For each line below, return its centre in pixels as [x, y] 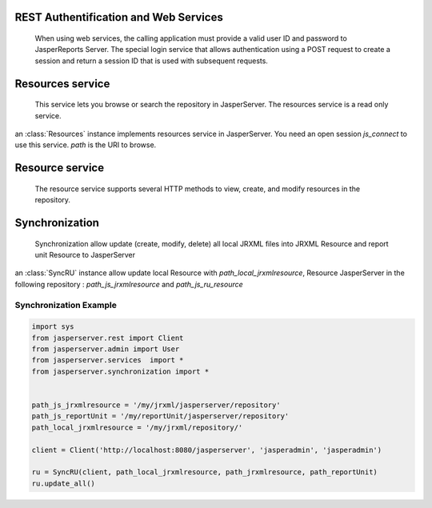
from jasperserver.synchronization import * [120, 371]
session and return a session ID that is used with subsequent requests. [151, 61]
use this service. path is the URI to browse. [86, 145]
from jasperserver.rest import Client [108, 338]
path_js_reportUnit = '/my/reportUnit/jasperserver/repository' [160, 416]
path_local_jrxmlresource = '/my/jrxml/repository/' [137, 427]
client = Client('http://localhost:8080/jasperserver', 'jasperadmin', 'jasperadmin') [207, 450]
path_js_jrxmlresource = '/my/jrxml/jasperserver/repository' [156, 405]
